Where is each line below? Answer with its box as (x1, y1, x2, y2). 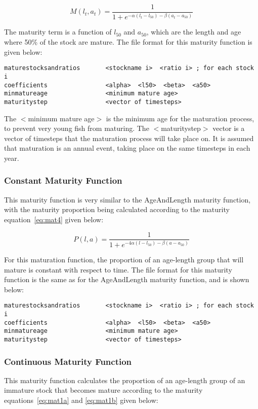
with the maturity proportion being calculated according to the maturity (4, 204, 230, 215)
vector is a (212, 123, 245, 133)
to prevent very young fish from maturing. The (4, 123, 149, 133)
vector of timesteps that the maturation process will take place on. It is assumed (4, 132, 254, 143)
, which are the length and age (146, 26, 241, 37)
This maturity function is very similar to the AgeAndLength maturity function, (4, 194, 251, 204)
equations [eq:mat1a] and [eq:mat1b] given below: (4, 395, 158, 405)
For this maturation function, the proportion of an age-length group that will (4, 254, 244, 264)
